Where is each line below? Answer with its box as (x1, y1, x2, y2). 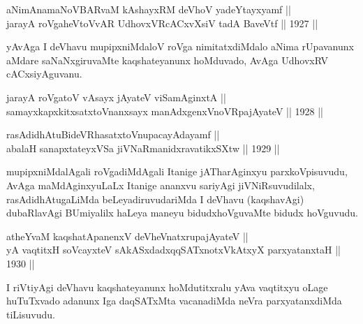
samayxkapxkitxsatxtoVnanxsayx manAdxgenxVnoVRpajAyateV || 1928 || (6, 103, 323, 118)
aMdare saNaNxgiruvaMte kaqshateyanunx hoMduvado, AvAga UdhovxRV (6, 52, 328, 67)
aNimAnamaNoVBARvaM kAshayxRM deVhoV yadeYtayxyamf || (6, 2, 291, 16)
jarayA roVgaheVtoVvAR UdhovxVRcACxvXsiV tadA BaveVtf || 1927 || (6, 15, 318, 30)
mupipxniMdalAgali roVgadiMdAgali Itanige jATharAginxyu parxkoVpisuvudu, (6, 164, 348, 179)
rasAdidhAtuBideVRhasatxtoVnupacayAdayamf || (6, 127, 220, 142)
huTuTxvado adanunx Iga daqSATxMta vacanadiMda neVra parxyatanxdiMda (6, 293, 342, 308)
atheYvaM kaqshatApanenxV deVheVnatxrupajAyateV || (6, 228, 249, 243)
